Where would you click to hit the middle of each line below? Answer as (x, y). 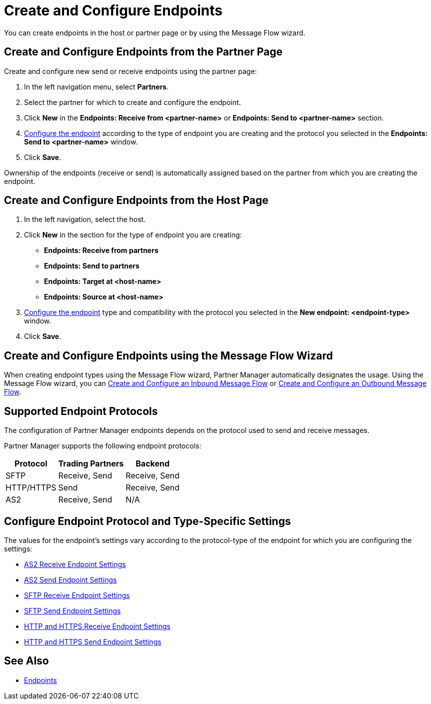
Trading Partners (91, 464)
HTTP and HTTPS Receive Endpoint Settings (97, 626)
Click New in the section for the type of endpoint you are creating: (133, 235)
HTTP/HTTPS (31, 488)
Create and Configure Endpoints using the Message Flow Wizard (168, 355)
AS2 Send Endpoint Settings (70, 579)
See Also (26, 661)
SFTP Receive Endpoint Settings (77, 595)
